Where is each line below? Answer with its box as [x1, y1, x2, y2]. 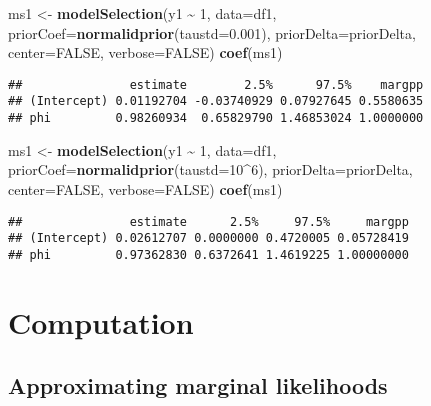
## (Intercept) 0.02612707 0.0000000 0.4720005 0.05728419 [8, 231, 409, 246]
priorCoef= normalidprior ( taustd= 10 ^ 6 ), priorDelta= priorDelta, [8, 159, 413, 180]
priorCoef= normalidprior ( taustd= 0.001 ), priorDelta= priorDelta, [8, 22, 416, 43]
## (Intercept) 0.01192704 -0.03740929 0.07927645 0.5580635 [8, 94, 424, 109]
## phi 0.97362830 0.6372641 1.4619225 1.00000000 [8, 247, 409, 262]
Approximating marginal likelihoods [8, 370, 388, 401]
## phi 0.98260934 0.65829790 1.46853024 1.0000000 [8, 111, 424, 126]
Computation [8, 301, 194, 342]
